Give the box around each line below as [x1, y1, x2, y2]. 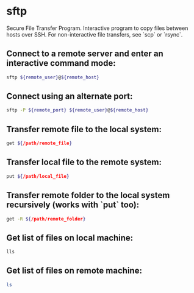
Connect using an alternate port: [6, 91, 133, 102]
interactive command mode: [6, 58, 116, 68]
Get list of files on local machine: [6, 233, 134, 243]
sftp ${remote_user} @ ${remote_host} [6, 74, 99, 80]
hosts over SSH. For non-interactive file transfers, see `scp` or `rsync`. [6, 30, 183, 38]
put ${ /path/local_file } [6, 173, 70, 179]
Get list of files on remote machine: [6, 266, 142, 276]
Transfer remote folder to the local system [6, 190, 170, 200]
